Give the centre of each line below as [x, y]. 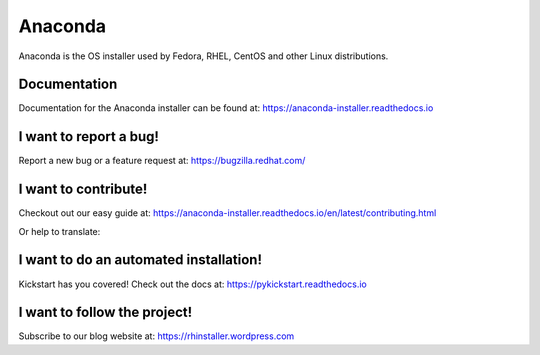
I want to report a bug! [89, 136]
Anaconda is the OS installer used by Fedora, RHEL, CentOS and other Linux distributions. [203, 56]
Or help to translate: [59, 231]
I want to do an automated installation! [140, 260]
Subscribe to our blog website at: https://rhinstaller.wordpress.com [156, 336]
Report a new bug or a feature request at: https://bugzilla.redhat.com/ [162, 161]
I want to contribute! [83, 189]
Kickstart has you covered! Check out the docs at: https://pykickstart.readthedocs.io [192, 284]
